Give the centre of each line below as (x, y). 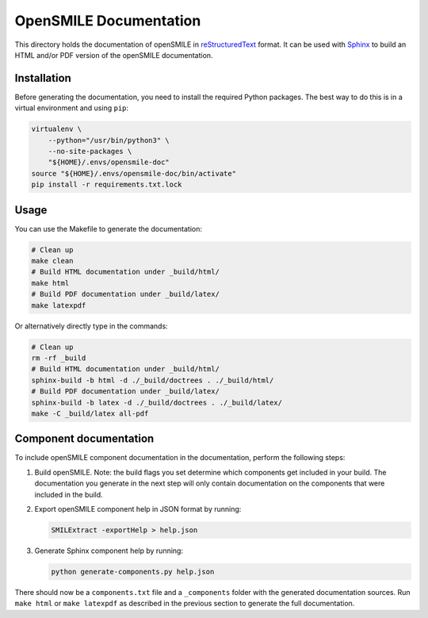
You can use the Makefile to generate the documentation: (108, 228)
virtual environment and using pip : (72, 108)
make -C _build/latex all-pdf (90, 413)
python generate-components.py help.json (133, 572)
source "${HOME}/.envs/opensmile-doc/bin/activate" (134, 173)
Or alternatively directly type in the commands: (91, 326)
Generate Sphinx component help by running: (109, 551)
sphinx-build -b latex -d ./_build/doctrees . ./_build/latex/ (157, 402)
